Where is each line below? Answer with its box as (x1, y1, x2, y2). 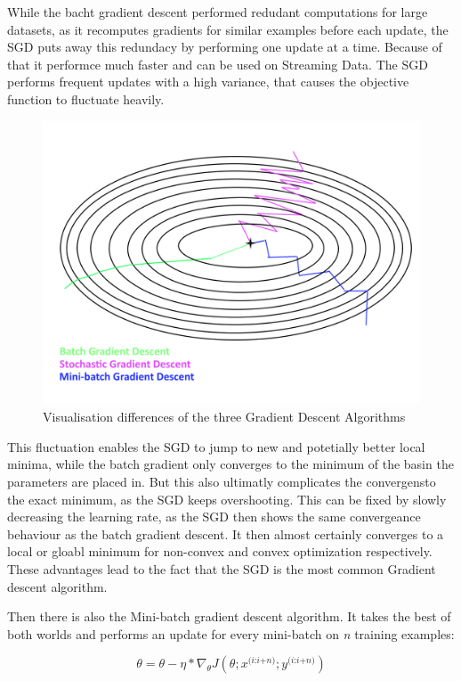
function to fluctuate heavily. (7, 89, 165, 108)
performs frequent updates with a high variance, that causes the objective (7, 72, 409, 91)
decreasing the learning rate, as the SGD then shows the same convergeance (7, 507, 421, 526)
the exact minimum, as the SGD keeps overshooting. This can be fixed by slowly (7, 489, 447, 508)
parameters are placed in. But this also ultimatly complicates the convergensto (7, 472, 436, 490)
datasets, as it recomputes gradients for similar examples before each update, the (7, 20, 449, 38)
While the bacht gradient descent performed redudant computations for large (7, 3, 428, 21)
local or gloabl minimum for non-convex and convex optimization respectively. (7, 542, 433, 561)
